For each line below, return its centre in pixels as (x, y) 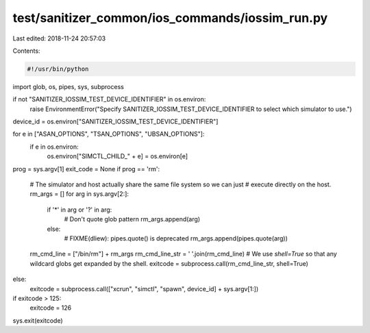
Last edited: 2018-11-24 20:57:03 (59, 38)
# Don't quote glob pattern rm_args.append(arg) (132, 219)
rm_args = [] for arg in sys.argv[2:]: (79, 194)
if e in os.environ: (54, 147)
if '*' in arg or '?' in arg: (79, 210)
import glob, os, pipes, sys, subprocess (69, 86)
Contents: (26, 51)
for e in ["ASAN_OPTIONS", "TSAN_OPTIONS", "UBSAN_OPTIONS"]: (109, 134)
